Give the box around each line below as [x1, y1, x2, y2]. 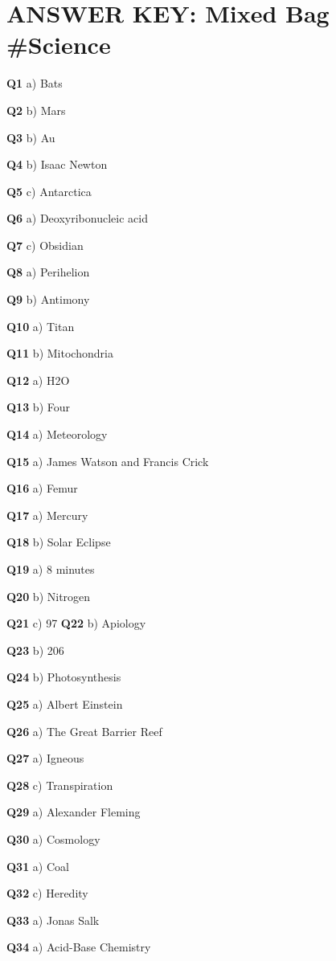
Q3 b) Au [6, 129, 55, 145]
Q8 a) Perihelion [6, 264, 90, 280]
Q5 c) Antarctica [6, 182, 92, 199]
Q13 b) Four [6, 399, 71, 415]
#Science [6, 28, 111, 61]
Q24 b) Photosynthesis [6, 669, 121, 685]
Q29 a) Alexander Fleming [6, 804, 141, 820]
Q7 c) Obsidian [6, 236, 84, 253]
